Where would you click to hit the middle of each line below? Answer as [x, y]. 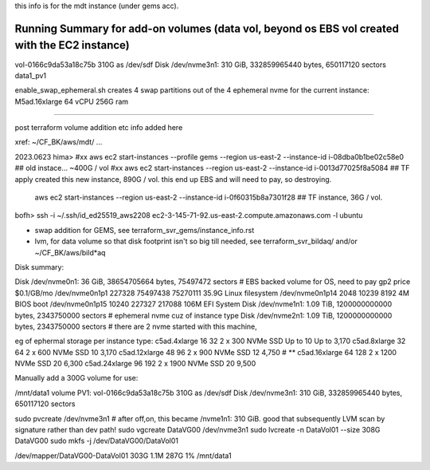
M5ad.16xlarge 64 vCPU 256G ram [72, 101]
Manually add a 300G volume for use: [76, 378]
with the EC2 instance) [72, 45]
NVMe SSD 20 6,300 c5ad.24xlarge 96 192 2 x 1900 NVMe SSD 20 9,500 [135, 364]
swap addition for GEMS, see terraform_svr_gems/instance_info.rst [145, 230]
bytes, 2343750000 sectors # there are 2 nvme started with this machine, [136, 326]
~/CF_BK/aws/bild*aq [70, 252]
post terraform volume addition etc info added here [99, 128]
